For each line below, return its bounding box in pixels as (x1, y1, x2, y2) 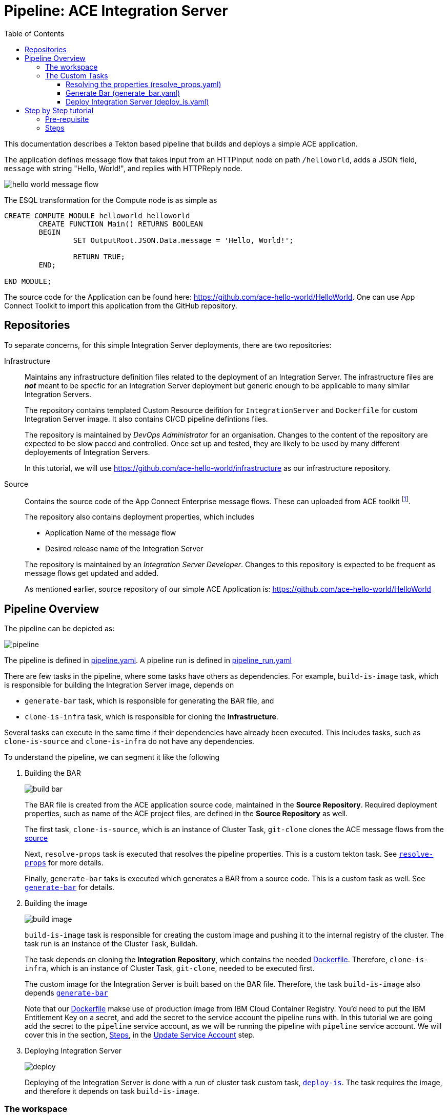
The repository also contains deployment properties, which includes (25, 512, 255, 522)
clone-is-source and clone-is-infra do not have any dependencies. (4, 737, 255, 746)
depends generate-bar (25, 988, 108, 998)
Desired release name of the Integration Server (45, 544, 203, 553)
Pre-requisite (45, 114, 89, 123)
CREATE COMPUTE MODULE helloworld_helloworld (4, 211, 190, 220)
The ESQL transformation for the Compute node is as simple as (4, 195, 217, 204)
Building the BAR (25, 769, 81, 778)
